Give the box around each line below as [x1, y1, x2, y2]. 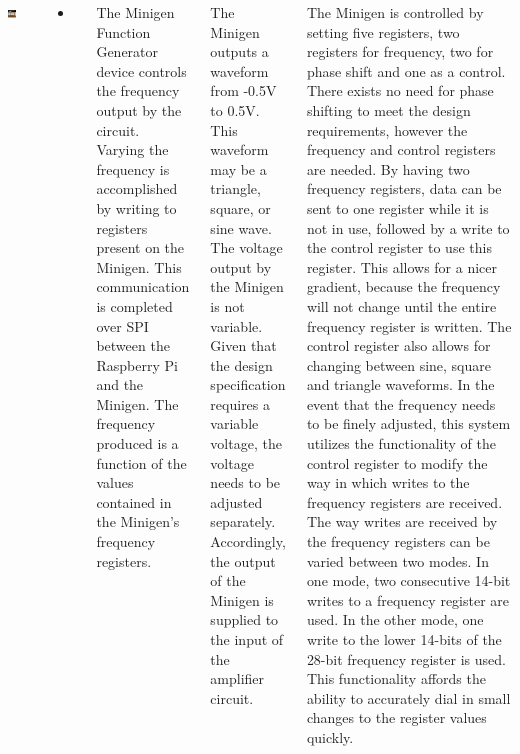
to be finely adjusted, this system [306, 413, 511, 434]
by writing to [96, 197, 177, 218]
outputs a [210, 41, 269, 62]
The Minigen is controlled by [306, 2, 484, 22]
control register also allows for [306, 335, 491, 356]
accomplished [96, 178, 178, 199]
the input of [210, 629, 284, 649]
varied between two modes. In [306, 550, 489, 571]
